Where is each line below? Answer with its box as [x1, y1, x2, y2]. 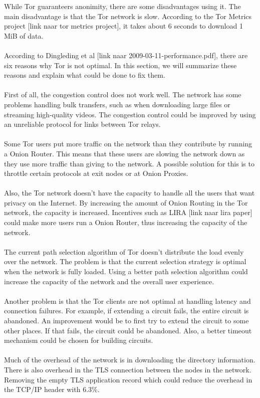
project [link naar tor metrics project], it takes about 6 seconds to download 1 [4, 21, 243, 31]
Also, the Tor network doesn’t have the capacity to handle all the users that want [4, 187, 255, 198]
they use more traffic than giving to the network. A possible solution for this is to [4, 158, 254, 168]
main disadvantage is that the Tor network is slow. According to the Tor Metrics [4, 11, 252, 21]
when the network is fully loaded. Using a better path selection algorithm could [4, 266, 248, 277]
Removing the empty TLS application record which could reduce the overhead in [4, 374, 252, 384]
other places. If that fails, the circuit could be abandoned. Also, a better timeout [4, 325, 252, 335]
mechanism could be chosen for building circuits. [4, 335, 153, 345]
